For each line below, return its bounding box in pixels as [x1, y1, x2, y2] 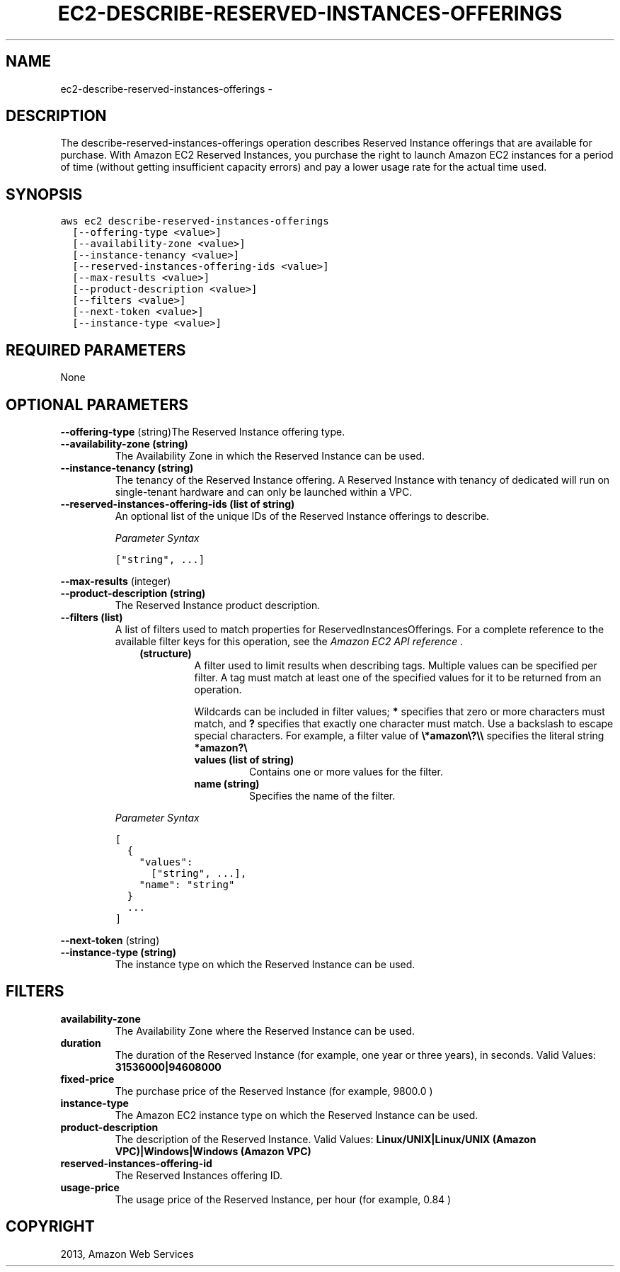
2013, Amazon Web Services [60, 1247, 194, 1260]
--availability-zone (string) [60, 437, 188, 450]
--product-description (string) [60, 586, 206, 599]
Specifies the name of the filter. [249, 789, 396, 802]
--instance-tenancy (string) [60, 461, 194, 474]
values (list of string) [194, 753, 294, 766]
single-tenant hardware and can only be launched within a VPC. [115, 485, 413, 498]
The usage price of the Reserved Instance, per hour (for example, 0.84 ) [115, 1193, 452, 1205]
